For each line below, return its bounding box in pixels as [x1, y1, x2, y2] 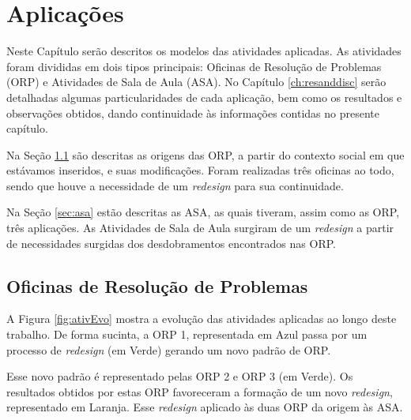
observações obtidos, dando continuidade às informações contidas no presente [6, 104, 379, 121]
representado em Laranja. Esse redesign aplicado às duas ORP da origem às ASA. [6, 399, 403, 415]
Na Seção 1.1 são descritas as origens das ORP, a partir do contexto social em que [6, 146, 405, 163]
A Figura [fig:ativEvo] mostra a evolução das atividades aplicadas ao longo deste [6, 310, 397, 327]
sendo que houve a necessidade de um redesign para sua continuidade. [6, 177, 344, 193]
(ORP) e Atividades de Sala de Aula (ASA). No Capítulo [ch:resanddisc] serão [6, 73, 386, 90]
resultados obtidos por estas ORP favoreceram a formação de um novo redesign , [6, 383, 393, 399]
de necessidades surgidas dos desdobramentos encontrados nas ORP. [6, 234, 336, 251]
